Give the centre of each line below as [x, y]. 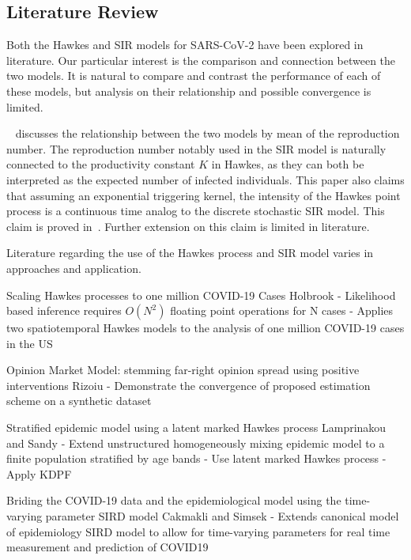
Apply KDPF [39, 473]
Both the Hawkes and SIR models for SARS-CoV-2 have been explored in [185, 45]
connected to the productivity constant [101, 164]
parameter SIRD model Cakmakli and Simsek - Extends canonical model [222, 516]
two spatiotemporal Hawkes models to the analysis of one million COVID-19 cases [205, 328]
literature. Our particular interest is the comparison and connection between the [201, 60]
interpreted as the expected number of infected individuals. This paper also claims [205, 179]
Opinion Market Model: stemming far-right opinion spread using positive [183, 370]
